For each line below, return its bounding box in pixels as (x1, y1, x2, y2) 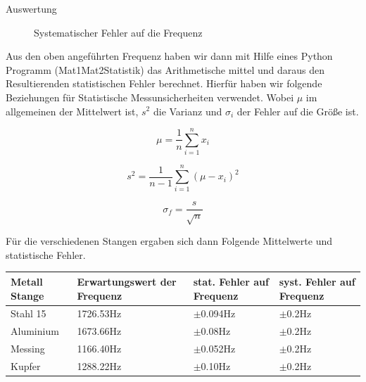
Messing (11, 341, 45, 356)
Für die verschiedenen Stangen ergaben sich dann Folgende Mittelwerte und (6, 234, 332, 248)
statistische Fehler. (6, 247, 86, 262)
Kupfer (11, 358, 41, 373)
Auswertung (6, 1, 57, 15)
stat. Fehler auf (193, 274, 269, 288)
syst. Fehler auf (279, 274, 355, 288)
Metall (11, 274, 43, 288)
